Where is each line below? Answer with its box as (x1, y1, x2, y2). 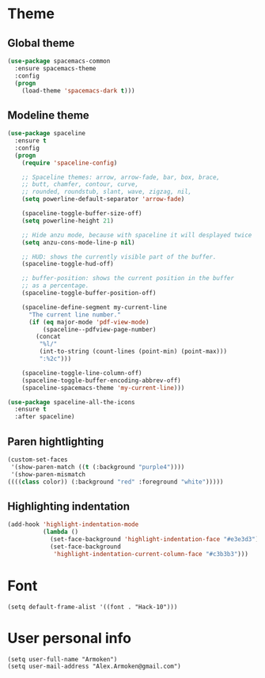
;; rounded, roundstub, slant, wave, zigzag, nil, (21, 187, 192, 196)
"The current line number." (28, 310, 122, 319)
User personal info (7, 629, 132, 647)
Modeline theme (7, 108, 90, 122)
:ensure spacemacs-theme (14, 64, 97, 72)
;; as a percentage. (21, 282, 89, 290)
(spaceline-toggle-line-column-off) (21, 369, 143, 377)
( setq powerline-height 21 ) (21, 217, 114, 225)
